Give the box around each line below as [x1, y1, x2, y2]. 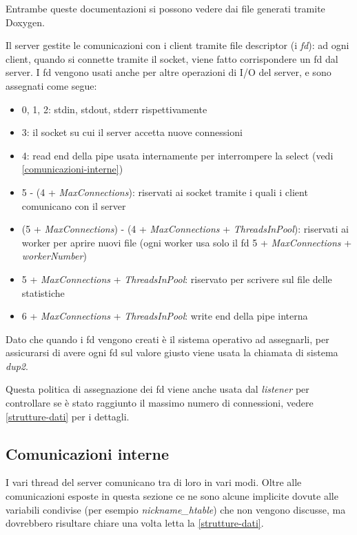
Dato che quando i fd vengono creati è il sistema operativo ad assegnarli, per [6, 331, 329, 346]
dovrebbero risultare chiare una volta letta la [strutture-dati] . [6, 516, 264, 530]
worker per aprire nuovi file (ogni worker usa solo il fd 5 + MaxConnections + [21, 235, 352, 249]
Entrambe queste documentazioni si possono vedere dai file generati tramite [6, 1, 325, 15]
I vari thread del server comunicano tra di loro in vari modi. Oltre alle [6, 475, 302, 489]
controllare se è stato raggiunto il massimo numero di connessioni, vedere [6, 396, 314, 410]
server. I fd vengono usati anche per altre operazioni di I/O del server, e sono [6, 65, 331, 79]
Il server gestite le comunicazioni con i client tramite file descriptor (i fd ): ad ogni [6, 38, 349, 52]
